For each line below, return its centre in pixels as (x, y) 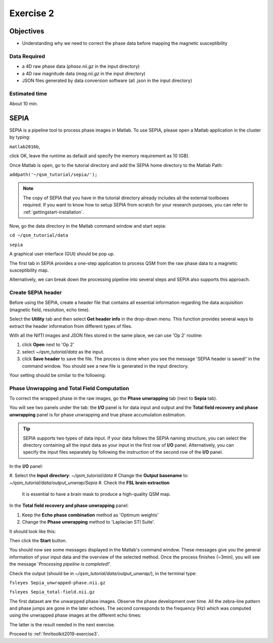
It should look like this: (33, 531)
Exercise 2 (32, 13)
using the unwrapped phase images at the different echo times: (75, 615)
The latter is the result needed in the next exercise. (62, 624)
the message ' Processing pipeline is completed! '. (60, 564)
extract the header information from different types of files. (71, 326)
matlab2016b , (25, 146)
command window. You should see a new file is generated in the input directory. (105, 366)
